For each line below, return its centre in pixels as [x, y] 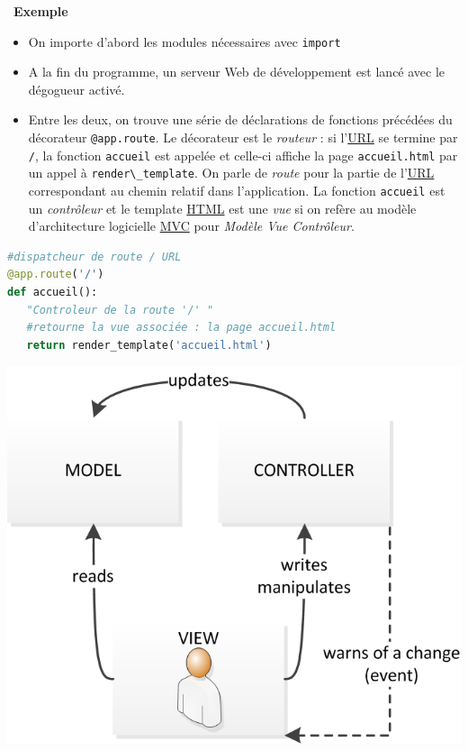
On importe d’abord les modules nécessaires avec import [184, 41]
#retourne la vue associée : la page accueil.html [181, 328]
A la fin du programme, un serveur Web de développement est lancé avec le [237, 72]
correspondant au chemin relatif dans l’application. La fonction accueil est [237, 190]
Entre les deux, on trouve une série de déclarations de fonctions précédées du [240, 119]
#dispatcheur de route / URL [94, 256]
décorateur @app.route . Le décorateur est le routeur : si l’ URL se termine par [243, 137]
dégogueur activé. [76, 89]
